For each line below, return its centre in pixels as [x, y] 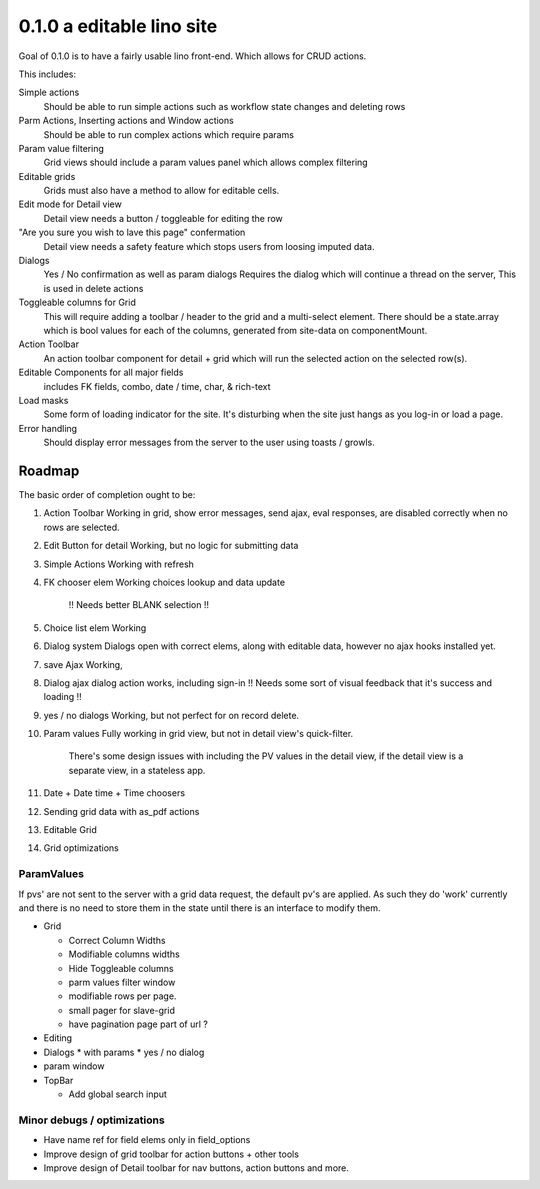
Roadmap [49, 470]
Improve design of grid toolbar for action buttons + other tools [171, 1154]
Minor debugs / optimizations [91, 1120]
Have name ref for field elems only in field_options [147, 1140]
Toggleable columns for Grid [77, 302]
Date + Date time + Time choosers [114, 793]
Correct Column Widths [117, 940]
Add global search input [117, 1094]
